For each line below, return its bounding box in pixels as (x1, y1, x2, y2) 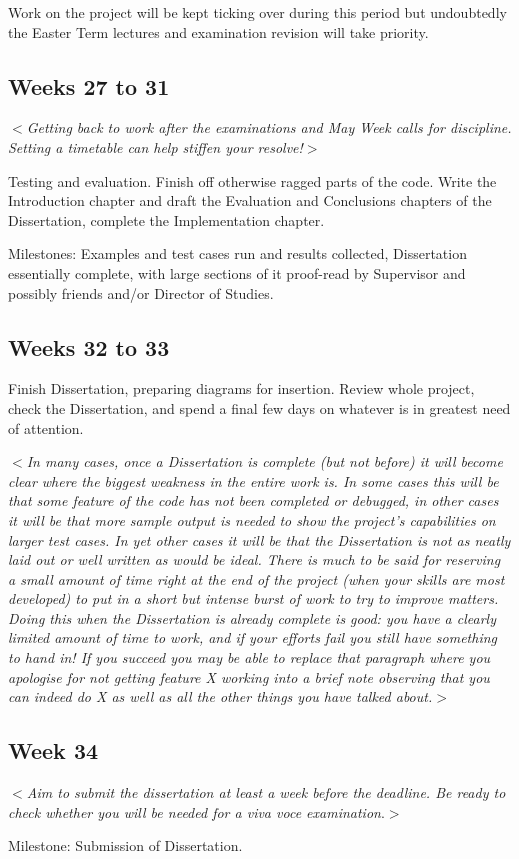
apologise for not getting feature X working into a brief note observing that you (8, 666, 490, 687)
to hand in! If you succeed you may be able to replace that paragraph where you (8, 647, 491, 668)
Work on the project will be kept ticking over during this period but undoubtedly (8, 2, 507, 22)
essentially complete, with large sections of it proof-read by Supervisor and (8, 262, 466, 283)
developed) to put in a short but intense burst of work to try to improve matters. (8, 588, 499, 609)
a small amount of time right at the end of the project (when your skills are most (8, 568, 505, 589)
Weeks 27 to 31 (8, 70, 170, 101)
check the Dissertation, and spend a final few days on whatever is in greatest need (8, 397, 511, 418)
